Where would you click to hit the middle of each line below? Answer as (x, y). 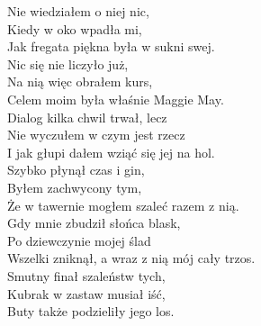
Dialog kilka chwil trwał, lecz (87, 117)
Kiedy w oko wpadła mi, (75, 28)
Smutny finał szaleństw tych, (86, 275)
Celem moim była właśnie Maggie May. (116, 99)
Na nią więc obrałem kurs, (80, 81)
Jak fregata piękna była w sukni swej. (111, 46)
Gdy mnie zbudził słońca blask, (94, 223)
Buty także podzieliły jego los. (91, 311)
